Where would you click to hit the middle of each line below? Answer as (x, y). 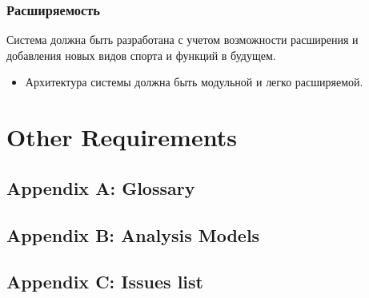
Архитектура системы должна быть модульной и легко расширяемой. (194, 82)
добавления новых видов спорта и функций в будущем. (141, 55)
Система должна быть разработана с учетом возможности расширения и (182, 40)
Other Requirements (122, 137)
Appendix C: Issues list (105, 282)
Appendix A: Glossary (101, 187)
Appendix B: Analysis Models (133, 234)
